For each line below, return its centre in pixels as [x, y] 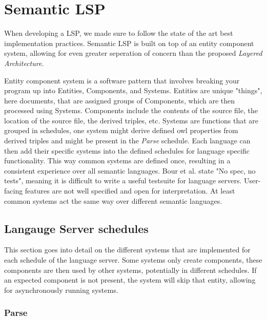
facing [14, 191]
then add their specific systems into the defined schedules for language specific [127, 150]
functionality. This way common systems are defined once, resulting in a [117, 161]
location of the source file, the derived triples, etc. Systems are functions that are [131, 120]
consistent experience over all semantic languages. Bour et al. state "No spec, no [130, 170]
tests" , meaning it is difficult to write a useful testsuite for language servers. [123, 180]
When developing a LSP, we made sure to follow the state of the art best [119, 33]
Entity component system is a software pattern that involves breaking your [122, 80]
